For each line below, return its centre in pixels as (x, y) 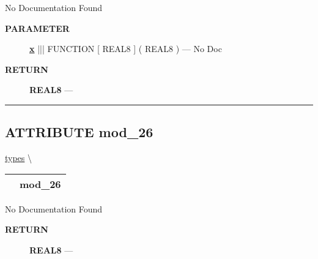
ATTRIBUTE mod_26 (79, 132)
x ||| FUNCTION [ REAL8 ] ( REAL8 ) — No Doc (126, 49)
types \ (19, 158)
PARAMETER (37, 28)
